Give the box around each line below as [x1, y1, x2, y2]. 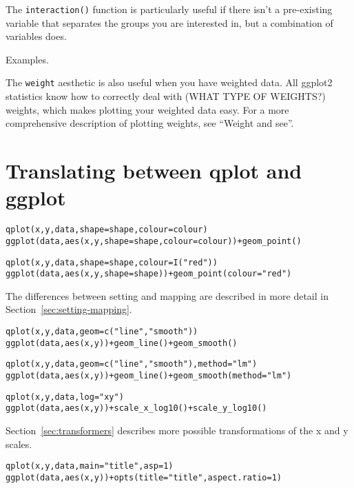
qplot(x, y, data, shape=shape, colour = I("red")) [6, 257, 218, 267]
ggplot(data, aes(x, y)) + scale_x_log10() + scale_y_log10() [6, 403, 267, 414]
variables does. [6, 29, 67, 43]
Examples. [6, 52, 49, 66]
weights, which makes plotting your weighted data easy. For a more [6, 102, 289, 116]
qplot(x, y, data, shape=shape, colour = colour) [6, 225, 208, 235]
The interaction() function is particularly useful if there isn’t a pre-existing [6, 2, 333, 16]
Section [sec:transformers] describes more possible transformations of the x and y [6, 423, 348, 437]
